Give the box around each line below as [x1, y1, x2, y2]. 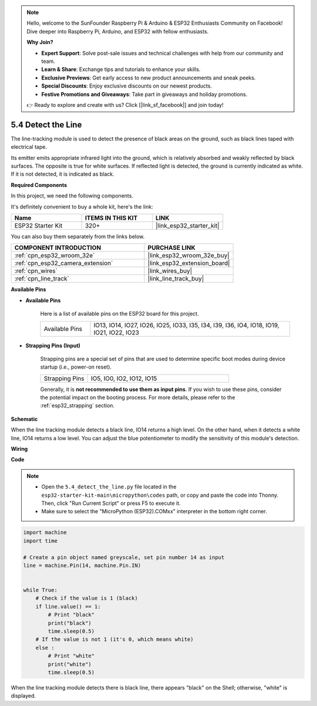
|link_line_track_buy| [147, 275, 204, 283]
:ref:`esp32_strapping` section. [40, 402, 114, 409]
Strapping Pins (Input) [25, 342, 80, 349]
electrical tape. [11, 143, 47, 150]
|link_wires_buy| [147, 267, 193, 275]
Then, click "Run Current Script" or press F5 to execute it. [41, 500, 181, 507]
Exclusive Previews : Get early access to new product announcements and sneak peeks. [41, 74, 256, 81]
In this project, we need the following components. [11, 192, 133, 199]
